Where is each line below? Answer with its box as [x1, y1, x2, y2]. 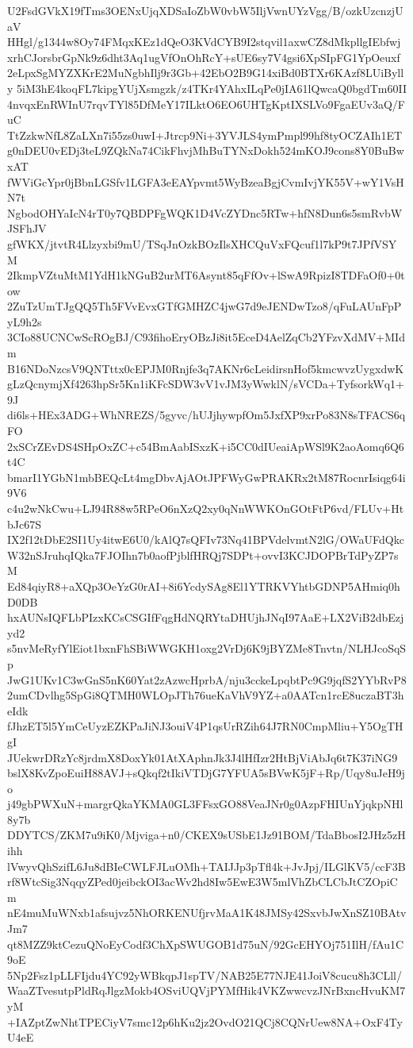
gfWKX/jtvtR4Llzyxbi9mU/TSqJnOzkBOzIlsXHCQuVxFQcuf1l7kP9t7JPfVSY [7, 235, 397, 252]
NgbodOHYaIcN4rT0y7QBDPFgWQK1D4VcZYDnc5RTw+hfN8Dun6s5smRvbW [7, 204, 403, 221]
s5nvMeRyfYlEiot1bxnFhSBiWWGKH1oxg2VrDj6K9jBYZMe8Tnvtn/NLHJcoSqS [7, 640, 407, 657]
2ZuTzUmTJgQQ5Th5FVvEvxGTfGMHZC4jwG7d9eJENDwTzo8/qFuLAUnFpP [7, 298, 402, 314]
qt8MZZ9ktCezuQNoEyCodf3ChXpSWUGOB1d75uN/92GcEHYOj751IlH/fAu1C [7, 935, 404, 952]
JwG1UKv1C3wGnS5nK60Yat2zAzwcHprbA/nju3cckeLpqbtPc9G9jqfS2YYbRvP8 [7, 671, 407, 688]
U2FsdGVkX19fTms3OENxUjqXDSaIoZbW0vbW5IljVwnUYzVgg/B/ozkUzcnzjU [7, 2, 403, 18]
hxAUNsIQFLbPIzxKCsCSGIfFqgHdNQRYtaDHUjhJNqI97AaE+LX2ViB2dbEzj [7, 609, 404, 626]
